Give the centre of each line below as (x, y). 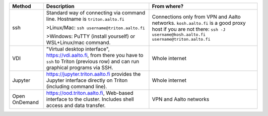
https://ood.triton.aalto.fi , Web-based (90, 93)
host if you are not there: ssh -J (189, 29)
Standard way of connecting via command (96, 13)
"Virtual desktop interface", (78, 49)
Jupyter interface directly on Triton (87, 80)
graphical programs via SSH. (80, 68)
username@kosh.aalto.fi (179, 35)
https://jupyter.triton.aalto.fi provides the (94, 74)
